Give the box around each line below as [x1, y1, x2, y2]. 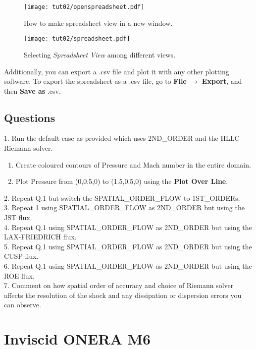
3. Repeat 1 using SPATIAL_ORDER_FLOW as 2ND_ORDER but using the [4, 202, 245, 213]
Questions [4, 110, 55, 125]
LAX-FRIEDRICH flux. [4, 232, 77, 242]
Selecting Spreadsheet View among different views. [24, 49, 176, 59]
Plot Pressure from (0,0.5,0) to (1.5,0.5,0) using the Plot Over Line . [15, 176, 228, 186]
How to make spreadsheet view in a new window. [24, 17, 173, 28]
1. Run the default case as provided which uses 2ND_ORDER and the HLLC [4, 133, 240, 143]
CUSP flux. [4, 251, 39, 261]
